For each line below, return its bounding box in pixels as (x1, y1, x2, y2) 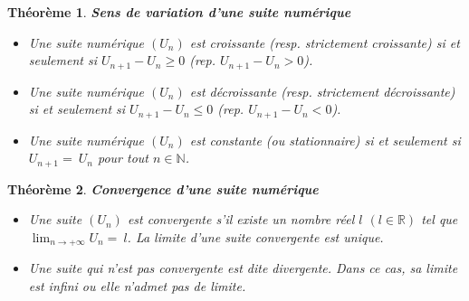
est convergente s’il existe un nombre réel (127, 210, 355, 229)
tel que (421, 210, 458, 229)
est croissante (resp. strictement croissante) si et (189, 33, 460, 52)
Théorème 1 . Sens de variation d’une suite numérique (7, 3, 351, 21)
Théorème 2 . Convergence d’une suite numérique (7, 179, 319, 198)
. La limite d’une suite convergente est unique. (127, 227, 384, 246)
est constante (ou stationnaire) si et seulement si (189, 130, 461, 149)
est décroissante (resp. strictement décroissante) (189, 81, 455, 100)
